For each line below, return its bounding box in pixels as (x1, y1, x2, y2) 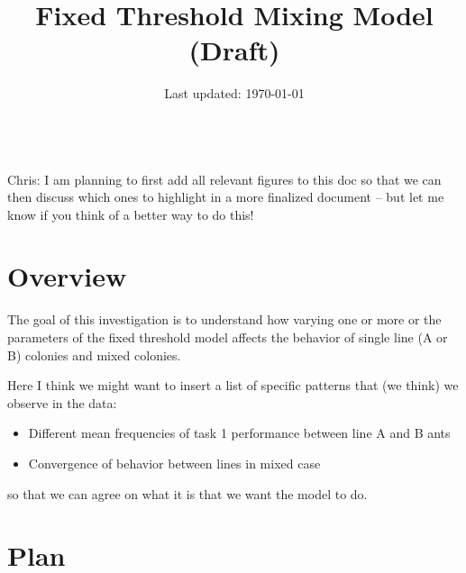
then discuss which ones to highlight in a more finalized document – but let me (7, 187, 444, 206)
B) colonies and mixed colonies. (7, 345, 181, 364)
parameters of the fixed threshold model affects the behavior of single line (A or (7, 328, 448, 346)
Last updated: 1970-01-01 (164, 84, 305, 103)
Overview (7, 258, 127, 295)
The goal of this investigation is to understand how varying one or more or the (7, 310, 442, 329)
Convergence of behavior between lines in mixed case (28, 453, 321, 472)
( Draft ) (188, 32, 280, 68)
